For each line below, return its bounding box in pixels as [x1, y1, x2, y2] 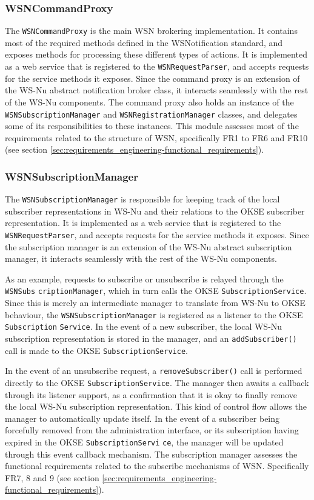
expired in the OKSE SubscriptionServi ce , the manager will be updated [5, 436, 284, 448]
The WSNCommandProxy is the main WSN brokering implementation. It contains [5, 24, 298, 37]
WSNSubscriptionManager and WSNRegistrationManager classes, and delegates [5, 107, 298, 120]
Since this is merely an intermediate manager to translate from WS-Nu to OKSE [5, 296, 306, 309]
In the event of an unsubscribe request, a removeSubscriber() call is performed [5, 364, 302, 377]
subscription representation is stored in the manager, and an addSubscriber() [5, 332, 297, 344]
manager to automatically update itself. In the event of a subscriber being [5, 412, 280, 424]
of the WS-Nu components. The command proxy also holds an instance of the [5, 95, 294, 108]
